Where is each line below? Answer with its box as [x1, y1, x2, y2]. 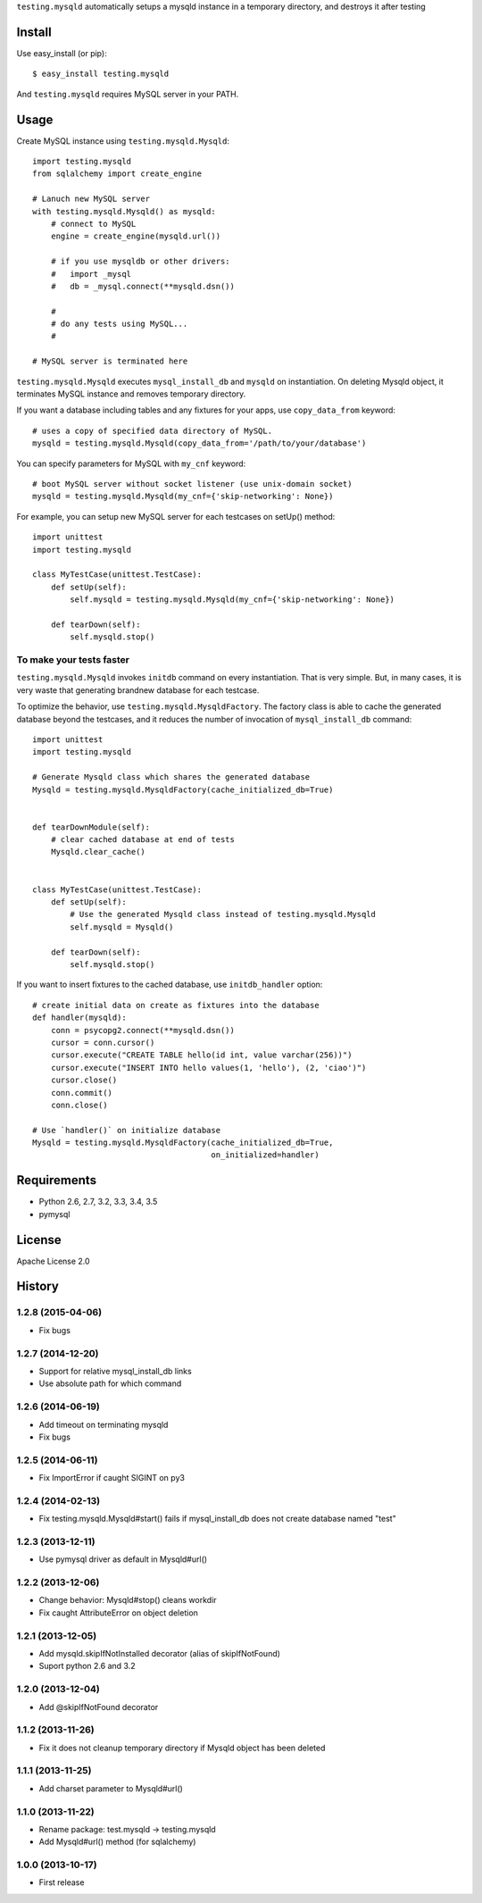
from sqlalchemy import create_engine [32, 169, 203, 179]
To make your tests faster [16, 654, 129, 666]
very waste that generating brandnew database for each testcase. [16, 684, 260, 696]
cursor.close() [50, 1075, 118, 1085]
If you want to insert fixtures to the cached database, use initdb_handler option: [16, 979, 323, 990]
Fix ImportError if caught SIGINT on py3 [38, 1473, 185, 1483]
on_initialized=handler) [211, 1150, 320, 1160]
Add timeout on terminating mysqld [38, 1419, 169, 1430]
